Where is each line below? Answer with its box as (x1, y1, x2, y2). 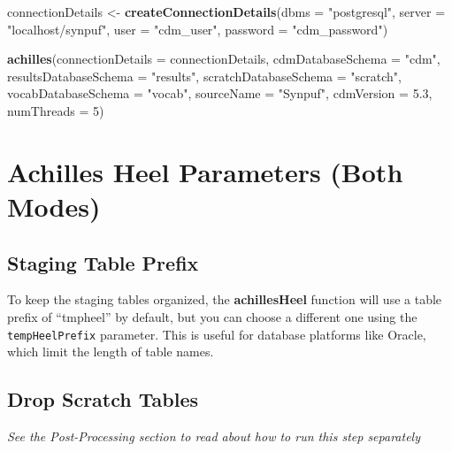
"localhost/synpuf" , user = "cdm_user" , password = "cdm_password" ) (7, 19, 388, 38)
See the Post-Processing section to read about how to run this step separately (7, 426, 420, 445)
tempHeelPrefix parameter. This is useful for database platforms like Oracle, (7, 325, 426, 343)
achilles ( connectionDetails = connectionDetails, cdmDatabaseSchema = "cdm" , (7, 50, 441, 68)
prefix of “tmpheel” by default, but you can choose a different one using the (7, 307, 418, 325)
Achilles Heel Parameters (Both (7, 153, 403, 189)
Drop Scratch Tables (7, 386, 199, 413)
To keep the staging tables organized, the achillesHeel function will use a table (7, 290, 442, 309)
